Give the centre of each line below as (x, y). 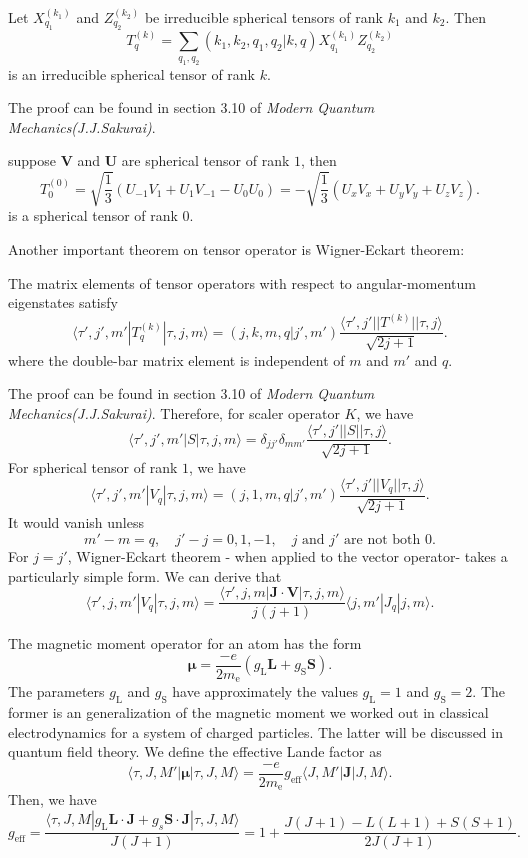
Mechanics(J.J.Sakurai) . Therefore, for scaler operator (174, 412)
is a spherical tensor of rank (93, 215)
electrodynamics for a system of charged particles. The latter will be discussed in (255, 731)
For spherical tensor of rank (93, 466)
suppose (32, 160)
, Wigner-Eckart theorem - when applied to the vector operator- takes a (287, 556)
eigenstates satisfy (63, 302)
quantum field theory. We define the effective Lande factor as (195, 751)
